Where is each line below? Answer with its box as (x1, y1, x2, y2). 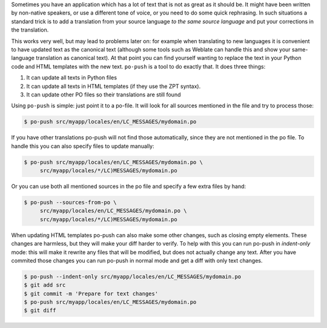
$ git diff (24, 307, 56, 314)
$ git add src (24, 282, 66, 289)
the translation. (11, 26, 49, 33)
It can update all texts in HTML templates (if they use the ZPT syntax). (26, 82, 201, 90)
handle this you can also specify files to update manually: (11, 142, 154, 150)
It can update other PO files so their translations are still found (26, 91, 181, 98)
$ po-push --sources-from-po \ (24, 199, 117, 206)
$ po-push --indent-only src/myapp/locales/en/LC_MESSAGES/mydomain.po (24, 273, 242, 280)
